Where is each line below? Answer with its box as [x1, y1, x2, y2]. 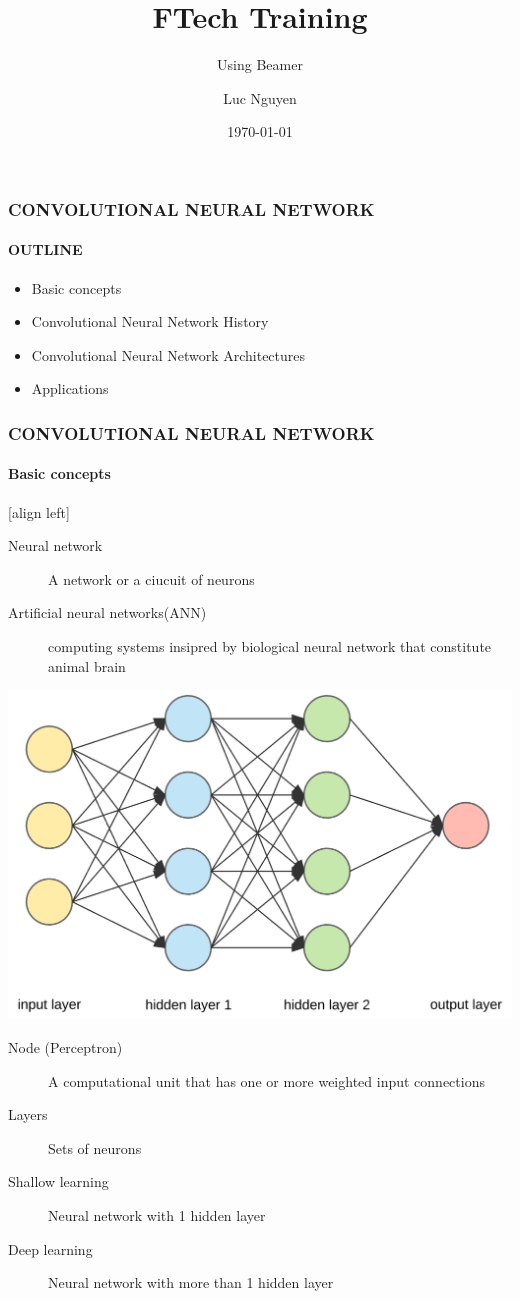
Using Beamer [217, 54, 303, 75]
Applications [31, 378, 109, 399]
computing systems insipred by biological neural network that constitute [48, 636, 492, 657]
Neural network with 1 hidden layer [48, 1205, 266, 1226]
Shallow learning [8, 1171, 109, 1192]
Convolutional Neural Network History [31, 311, 269, 332]
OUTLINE [8, 239, 83, 260]
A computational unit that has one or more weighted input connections [48, 1070, 485, 1091]
